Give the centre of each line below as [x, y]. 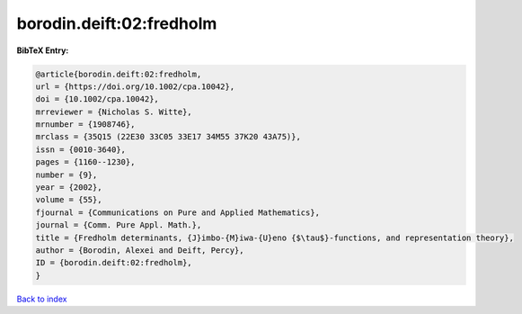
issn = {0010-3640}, [80, 149]
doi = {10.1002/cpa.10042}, [97, 99]
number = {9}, [66, 175]
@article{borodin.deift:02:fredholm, [119, 74]
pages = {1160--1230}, [85, 162]
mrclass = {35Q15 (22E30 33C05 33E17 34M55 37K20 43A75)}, [168, 137]
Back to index [42, 299]
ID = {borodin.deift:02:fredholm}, [114, 263]
